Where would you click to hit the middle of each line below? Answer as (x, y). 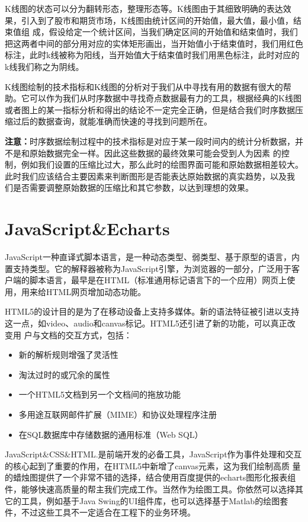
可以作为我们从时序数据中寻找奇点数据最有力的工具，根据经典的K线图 (165, 98)
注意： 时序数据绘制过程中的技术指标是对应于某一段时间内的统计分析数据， (150, 141)
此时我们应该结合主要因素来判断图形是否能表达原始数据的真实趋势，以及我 (150, 176)
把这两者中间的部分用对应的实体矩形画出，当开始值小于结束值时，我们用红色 (154, 43)
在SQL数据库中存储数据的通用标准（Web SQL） (111, 434)
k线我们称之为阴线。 (44, 66)
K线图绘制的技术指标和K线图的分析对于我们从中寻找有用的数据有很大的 (144, 86)
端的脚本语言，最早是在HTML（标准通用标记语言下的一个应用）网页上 (150, 280)
